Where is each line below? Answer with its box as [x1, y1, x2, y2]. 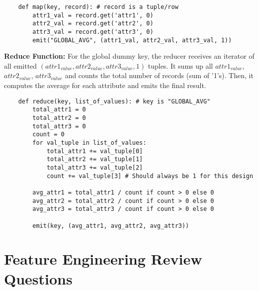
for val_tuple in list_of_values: [32, 139, 147, 146]
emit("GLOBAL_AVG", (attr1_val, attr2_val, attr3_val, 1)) [32, 36, 232, 44]
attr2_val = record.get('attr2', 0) [32, 20, 154, 27]
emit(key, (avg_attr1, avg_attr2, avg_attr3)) [32, 222, 189, 229]
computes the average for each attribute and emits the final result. [4, 80, 206, 91]
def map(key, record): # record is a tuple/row [18, 3, 178, 10]
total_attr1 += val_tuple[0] [46, 147, 143, 155]
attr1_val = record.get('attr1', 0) [32, 11, 154, 19]
